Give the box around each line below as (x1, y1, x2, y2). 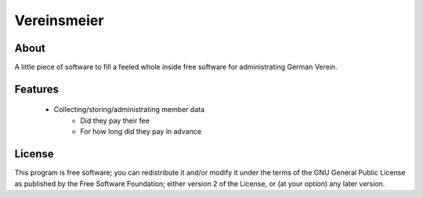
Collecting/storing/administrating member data (53, 105, 205, 114)
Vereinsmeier (14, 12, 104, 29)
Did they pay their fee (80, 116, 150, 125)
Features (14, 82, 59, 95)
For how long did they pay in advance (80, 127, 202, 136)
